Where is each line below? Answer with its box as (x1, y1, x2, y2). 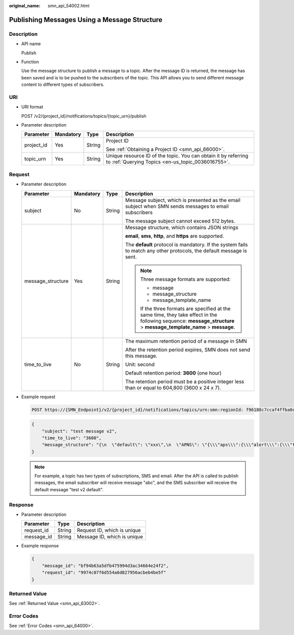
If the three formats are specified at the (140, 305, 231, 312)
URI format (21, 104, 44, 110)
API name (21, 41, 41, 47)
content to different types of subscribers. (21, 81, 105, 88)
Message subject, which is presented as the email (125, 197, 241, 203)
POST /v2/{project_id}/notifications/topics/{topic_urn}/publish (21, 113, 147, 119)
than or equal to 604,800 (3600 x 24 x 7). (125, 384, 221, 391)
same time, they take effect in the (140, 311, 218, 318)
